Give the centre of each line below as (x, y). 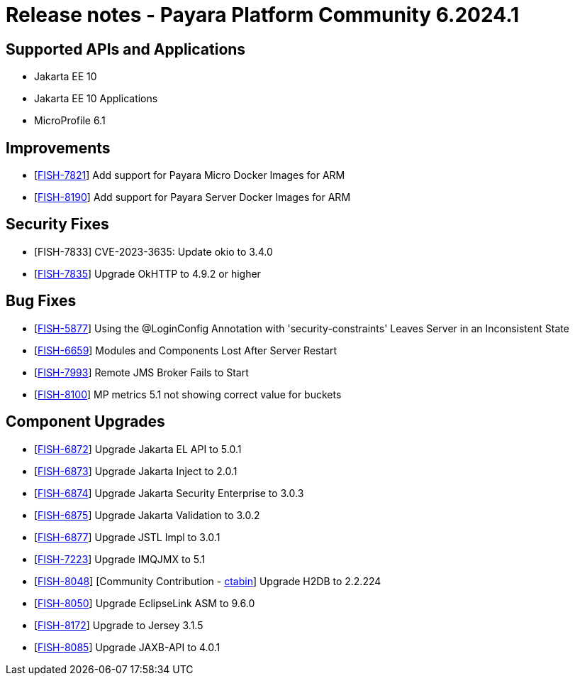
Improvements (58, 148)
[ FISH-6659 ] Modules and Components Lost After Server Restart (186, 350)
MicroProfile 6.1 (70, 121)
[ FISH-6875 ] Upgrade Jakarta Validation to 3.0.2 (147, 515)
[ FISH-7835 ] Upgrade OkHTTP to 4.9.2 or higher (147, 273)
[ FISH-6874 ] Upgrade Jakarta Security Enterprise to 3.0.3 (169, 493)
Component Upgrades (85, 422)
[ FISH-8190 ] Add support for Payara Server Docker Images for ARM (192, 197)
